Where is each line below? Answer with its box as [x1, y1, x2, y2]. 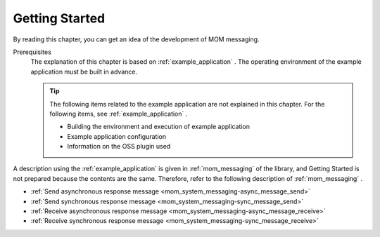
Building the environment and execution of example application [67, 123, 250, 131]
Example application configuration [67, 132, 167, 140]
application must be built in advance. [30, 67, 138, 76]
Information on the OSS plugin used [67, 142, 171, 151]
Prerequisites [13, 48, 52, 56]
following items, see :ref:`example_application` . [49, 109, 188, 118]
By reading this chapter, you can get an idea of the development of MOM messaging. [13, 35, 260, 43]
